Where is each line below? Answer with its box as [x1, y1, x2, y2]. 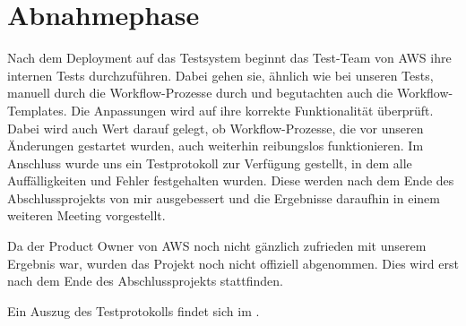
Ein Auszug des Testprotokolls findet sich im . [7, 301, 260, 320]
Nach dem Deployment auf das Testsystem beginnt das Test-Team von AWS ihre [7, 48, 452, 67]
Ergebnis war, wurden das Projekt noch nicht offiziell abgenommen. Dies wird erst [7, 253, 459, 272]
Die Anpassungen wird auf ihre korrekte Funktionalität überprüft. [71, 100, 434, 119]
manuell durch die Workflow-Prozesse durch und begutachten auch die [7, 83, 393, 102]
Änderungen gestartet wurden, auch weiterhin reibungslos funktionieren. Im [7, 136, 424, 155]
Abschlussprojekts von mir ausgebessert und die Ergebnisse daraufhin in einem [7, 188, 440, 207]
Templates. [7, 100, 67, 119]
